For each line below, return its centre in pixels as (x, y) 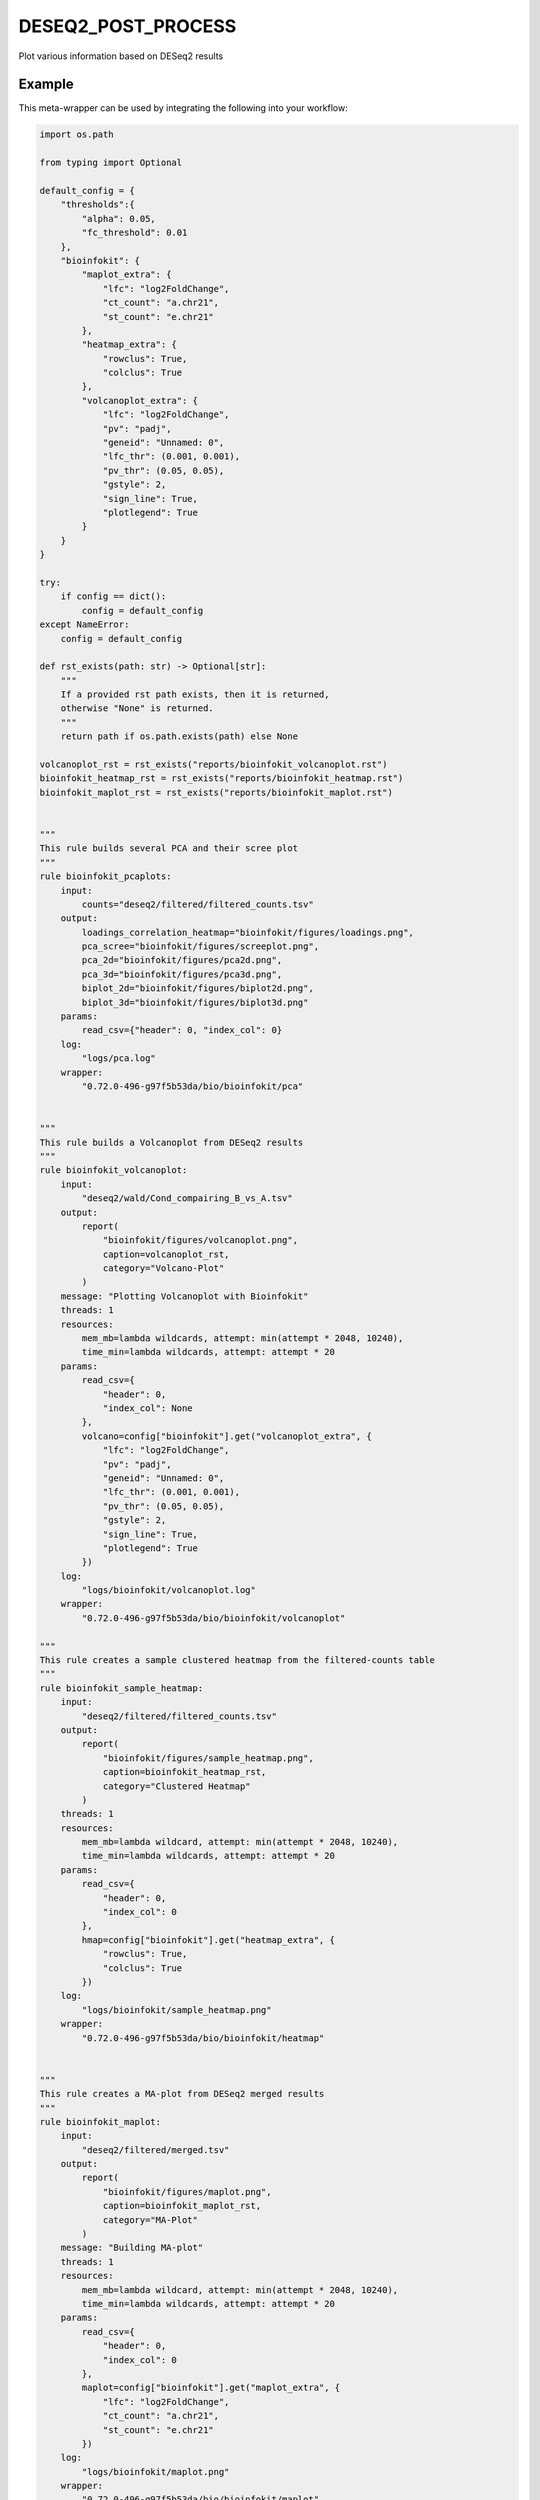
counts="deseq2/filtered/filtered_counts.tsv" (197, 904)
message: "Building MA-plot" (132, 2248)
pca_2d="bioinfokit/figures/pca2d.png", (182, 960)
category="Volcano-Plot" (163, 1268)
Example (46, 84)
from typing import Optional (111, 163)
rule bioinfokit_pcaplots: (105, 876)
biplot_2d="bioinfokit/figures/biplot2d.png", (197, 988)
